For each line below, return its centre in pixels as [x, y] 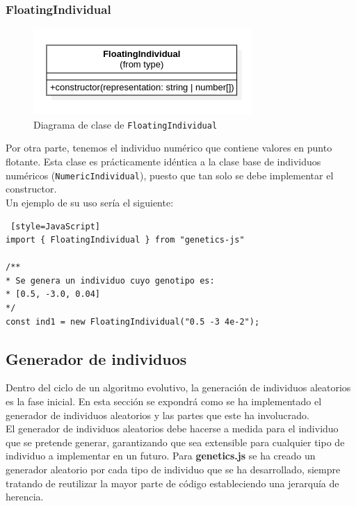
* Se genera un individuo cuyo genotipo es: [110, 280]
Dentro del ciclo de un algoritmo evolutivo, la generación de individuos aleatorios [178, 387]
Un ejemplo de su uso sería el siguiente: [90, 202]
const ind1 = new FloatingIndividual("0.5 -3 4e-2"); [133, 321]
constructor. [31, 189]
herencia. [25, 497]
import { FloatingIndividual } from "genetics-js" [125, 240]
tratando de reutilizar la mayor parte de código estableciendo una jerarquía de [172, 483]
